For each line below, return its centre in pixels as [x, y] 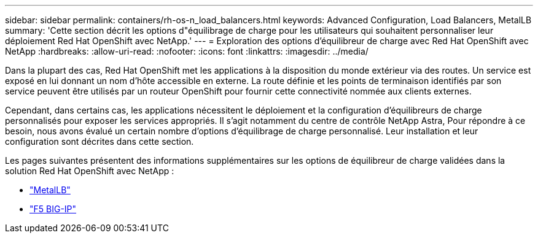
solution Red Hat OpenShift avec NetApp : [90, 171]
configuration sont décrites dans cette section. [99, 141]
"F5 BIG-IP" [53, 209]
